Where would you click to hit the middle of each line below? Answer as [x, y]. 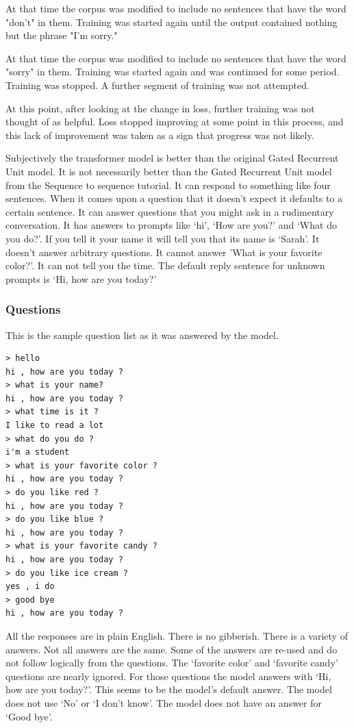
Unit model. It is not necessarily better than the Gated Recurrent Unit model [169, 171]
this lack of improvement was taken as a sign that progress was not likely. [160, 135]
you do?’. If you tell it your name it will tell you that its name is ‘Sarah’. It [163, 238]
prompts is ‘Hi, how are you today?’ [81, 278]
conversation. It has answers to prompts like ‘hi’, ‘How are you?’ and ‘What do [171, 225]
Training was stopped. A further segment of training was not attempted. [157, 85]
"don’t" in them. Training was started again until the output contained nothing [172, 22]
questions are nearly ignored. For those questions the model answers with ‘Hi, [168, 676]
